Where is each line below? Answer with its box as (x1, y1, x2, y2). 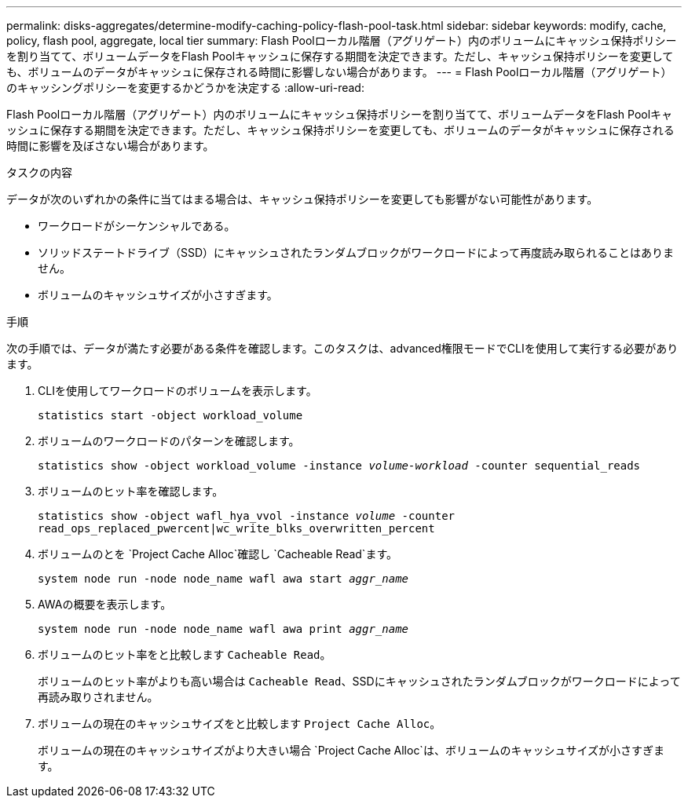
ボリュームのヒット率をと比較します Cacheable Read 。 (38, 648, 331, 661)
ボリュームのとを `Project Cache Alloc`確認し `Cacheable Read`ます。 (38, 547, 397, 561)
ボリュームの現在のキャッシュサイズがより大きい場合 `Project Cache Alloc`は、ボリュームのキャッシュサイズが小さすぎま (38, 744, 665, 757)
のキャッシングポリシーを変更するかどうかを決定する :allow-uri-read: (6, 81, 364, 94)
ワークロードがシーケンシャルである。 (38, 219, 236, 232)
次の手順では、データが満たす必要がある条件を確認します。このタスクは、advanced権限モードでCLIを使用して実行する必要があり (6, 342, 679, 355)
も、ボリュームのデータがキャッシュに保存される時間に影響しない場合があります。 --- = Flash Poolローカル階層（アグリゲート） (6, 65, 672, 79)
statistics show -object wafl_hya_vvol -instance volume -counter (38, 510, 456, 522)
